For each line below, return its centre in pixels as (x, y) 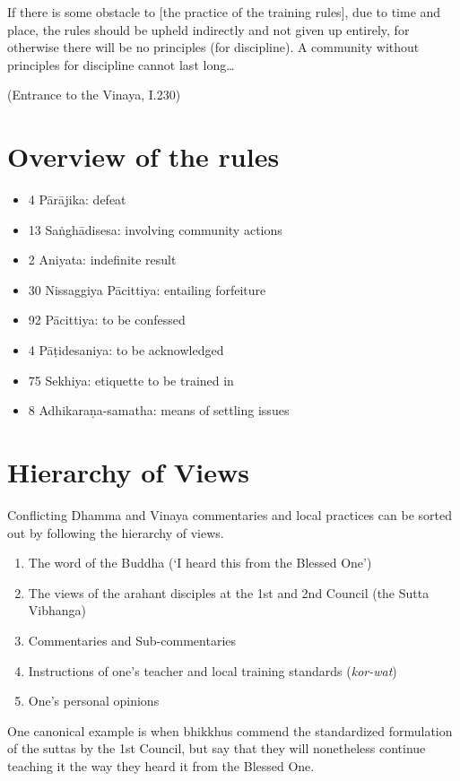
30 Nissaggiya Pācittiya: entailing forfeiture (147, 289)
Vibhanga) (57, 610)
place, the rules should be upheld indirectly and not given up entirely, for (208, 29)
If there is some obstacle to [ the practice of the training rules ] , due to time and (224, 12)
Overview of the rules (143, 156)
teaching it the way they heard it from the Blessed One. (161, 765)
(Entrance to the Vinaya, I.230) (94, 95)
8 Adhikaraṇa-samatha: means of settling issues (159, 410)
